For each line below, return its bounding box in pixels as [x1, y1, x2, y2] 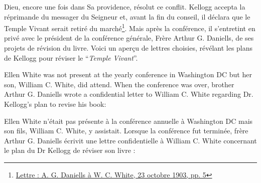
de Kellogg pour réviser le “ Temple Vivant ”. [4, 52, 138, 63]
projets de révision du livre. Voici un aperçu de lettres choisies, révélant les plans [4, 43, 253, 53]
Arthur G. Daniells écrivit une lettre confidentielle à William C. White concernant [4, 135, 257, 145]
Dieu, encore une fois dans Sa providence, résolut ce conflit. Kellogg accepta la [4, 2, 245, 12]
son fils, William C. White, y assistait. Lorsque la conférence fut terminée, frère [4, 125, 248, 136]
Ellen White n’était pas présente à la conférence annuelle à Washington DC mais [4, 115, 253, 126]
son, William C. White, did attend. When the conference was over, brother [4, 79, 234, 89]
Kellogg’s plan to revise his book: [4, 99, 106, 109]
